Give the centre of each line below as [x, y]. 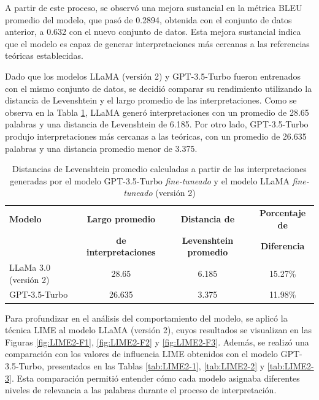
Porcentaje [283, 213]
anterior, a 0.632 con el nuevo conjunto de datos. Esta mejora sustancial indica [153, 32]
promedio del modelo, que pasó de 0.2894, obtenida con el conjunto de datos [148, 19]
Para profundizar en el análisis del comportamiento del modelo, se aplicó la [146, 318]
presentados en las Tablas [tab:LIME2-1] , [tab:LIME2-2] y [156, 365]
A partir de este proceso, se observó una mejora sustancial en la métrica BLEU [154, 7]
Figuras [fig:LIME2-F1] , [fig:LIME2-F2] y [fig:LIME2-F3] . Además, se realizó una [157, 342]
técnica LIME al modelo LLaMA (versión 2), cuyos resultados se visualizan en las [158, 330]
